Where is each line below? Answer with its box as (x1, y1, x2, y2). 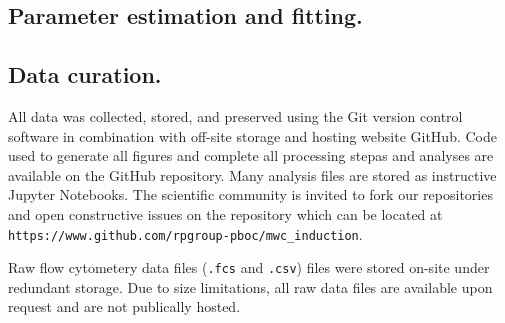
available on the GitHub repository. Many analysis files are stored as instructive (8, 164, 497, 185)
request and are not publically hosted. (8, 296, 241, 317)
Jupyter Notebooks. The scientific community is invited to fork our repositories (8, 184, 493, 205)
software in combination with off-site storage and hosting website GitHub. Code (8, 125, 497, 146)
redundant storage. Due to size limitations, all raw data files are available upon (8, 276, 493, 297)
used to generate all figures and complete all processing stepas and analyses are (8, 145, 494, 166)
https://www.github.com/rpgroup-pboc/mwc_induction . (8, 223, 363, 244)
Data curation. (8, 59, 162, 90)
